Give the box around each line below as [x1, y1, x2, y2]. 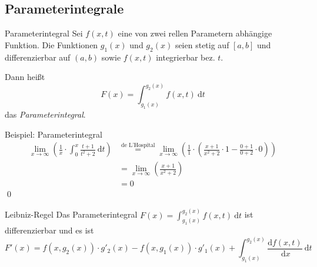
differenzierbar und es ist [5, 224, 94, 236]
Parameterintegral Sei [5, 27, 83, 39]
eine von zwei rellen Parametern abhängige [118, 27, 272, 39]
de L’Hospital [121, 142, 155, 148]
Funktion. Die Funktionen [5, 38, 98, 51]
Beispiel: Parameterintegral [5, 128, 102, 140]
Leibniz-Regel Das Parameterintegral [5, 208, 138, 221]
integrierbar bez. [156, 51, 215, 63]
